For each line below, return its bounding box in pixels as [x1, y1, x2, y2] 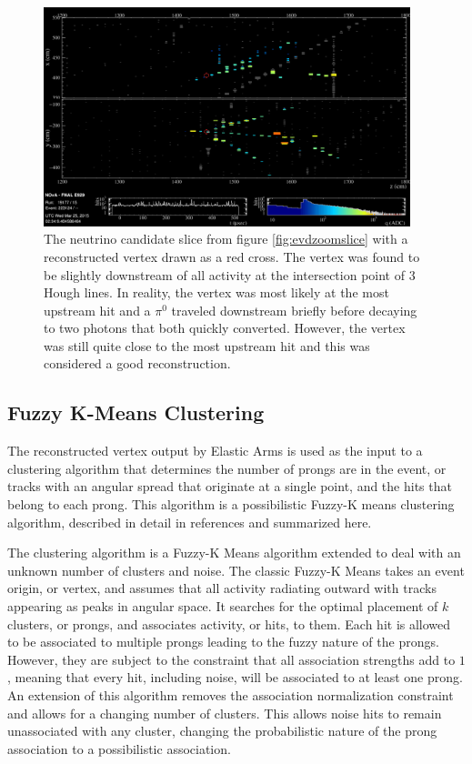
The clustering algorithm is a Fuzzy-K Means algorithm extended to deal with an [7, 543, 461, 562]
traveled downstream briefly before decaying [171, 300, 417, 319]
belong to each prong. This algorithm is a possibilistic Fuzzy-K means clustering [7, 495, 455, 514]
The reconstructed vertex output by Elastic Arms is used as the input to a [7, 441, 423, 460]
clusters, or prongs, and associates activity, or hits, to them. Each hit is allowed [7, 614, 451, 633]
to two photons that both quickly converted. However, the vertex [44, 318, 406, 337]
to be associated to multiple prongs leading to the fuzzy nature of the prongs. [7, 632, 439, 651]
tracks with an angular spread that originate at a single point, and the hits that [7, 477, 452, 496]
